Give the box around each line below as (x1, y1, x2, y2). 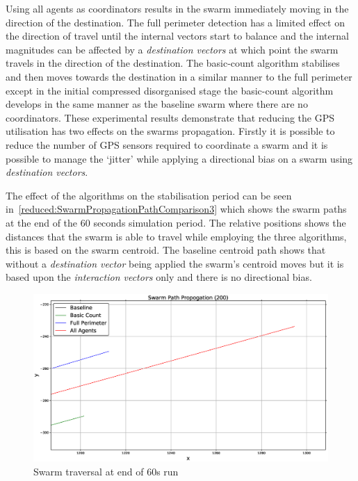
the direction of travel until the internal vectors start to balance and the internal (6, 28, 349, 43)
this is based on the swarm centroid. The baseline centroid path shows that (6, 243, 326, 257)
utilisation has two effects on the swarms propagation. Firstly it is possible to (6, 124, 335, 138)
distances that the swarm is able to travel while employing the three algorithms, (6, 229, 347, 243)
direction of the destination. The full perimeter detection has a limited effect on (6, 15, 345, 29)
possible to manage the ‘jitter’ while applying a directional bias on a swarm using (6, 151, 353, 165)
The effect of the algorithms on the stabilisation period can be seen (6, 188, 292, 202)
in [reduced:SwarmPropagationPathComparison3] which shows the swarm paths (6, 202, 347, 216)
